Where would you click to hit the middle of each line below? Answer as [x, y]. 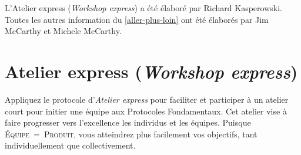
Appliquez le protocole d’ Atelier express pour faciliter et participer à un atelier [147, 99]
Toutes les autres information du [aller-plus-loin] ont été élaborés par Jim [137, 19]
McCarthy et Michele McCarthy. [63, 31]
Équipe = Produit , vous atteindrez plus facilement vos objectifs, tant [131, 134]
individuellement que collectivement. [70, 145]
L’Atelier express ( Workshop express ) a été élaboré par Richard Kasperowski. [143, 8]
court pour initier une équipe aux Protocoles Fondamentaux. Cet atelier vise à [146, 111]
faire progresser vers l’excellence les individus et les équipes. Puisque [128, 122]
